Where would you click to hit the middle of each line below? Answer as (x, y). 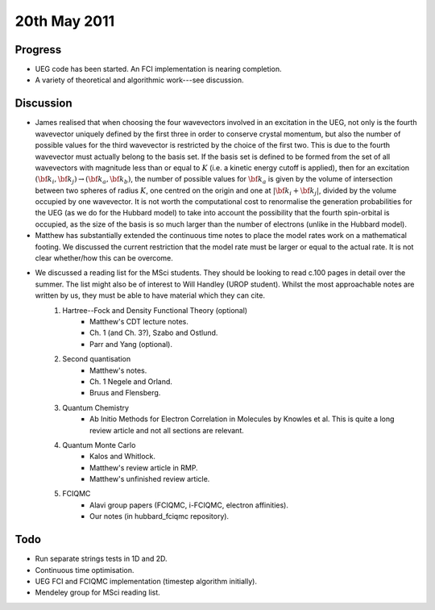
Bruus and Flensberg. (125, 393)
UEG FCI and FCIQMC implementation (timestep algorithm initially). (146, 581)
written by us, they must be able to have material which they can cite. (150, 295)
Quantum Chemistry (95, 407)
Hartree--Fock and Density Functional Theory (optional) (155, 310)
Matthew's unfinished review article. (150, 479)
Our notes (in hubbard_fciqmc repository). (159, 516)
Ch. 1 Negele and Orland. (131, 381)
